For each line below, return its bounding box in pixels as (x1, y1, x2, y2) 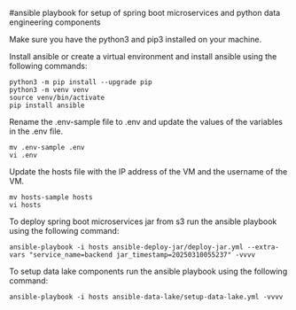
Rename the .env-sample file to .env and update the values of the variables (9, 117, 284, 127)
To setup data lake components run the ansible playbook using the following (9, 266, 288, 276)
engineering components (9, 17, 101, 27)
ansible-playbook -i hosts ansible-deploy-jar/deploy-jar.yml (9, 243, 244, 252)
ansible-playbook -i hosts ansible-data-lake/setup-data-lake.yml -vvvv (9, 292, 284, 301)
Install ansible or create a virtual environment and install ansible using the (9, 51, 277, 61)
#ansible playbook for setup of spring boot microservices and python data (9, 8, 281, 18)
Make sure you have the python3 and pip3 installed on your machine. (9, 35, 262, 44)
